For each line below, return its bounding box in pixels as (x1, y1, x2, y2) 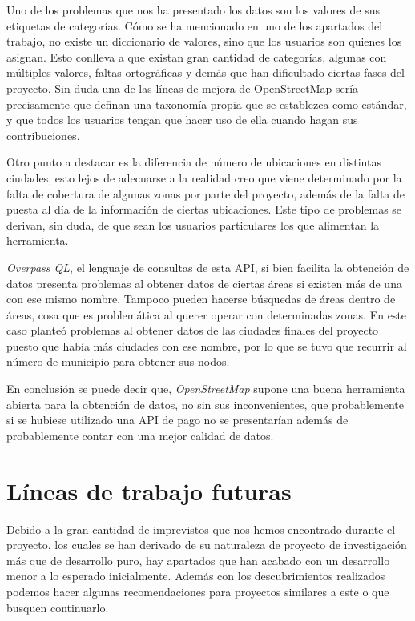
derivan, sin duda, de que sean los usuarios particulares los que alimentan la (6, 216, 380, 233)
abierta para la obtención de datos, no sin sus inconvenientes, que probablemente (6, 395, 404, 412)
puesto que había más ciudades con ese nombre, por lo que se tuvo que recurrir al (6, 337, 407, 354)
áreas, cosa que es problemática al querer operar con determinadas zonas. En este (6, 306, 407, 323)
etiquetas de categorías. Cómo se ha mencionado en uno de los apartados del (6, 17, 383, 34)
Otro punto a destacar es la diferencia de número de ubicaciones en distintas (6, 154, 381, 170)
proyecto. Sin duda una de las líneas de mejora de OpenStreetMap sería (6, 79, 359, 96)
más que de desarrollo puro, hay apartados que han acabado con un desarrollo (6, 551, 390, 568)
